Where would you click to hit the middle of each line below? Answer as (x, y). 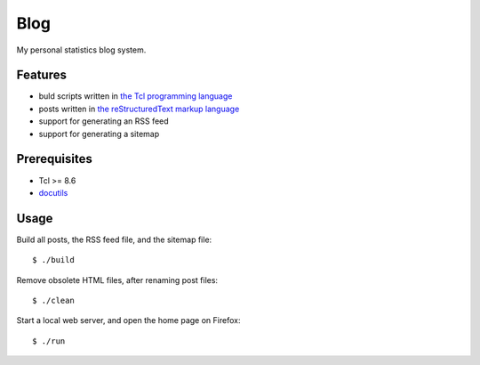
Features (41, 75)
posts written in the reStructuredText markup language (139, 109)
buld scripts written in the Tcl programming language (136, 96)
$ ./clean (53, 300)
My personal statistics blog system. (81, 50)
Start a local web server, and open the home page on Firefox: (128, 320)
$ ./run (49, 341)
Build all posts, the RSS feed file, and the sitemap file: (114, 239)
